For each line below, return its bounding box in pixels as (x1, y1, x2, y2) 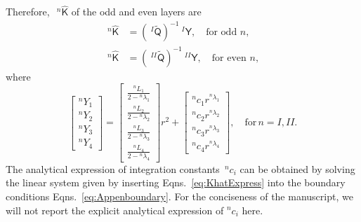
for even (211, 53, 247, 63)
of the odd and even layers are (71, 4, 202, 19)
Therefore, (6, 4, 50, 19)
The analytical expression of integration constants (6, 161, 220, 176)
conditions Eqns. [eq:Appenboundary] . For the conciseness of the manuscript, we (6, 188, 353, 203)
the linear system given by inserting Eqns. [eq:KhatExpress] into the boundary (6, 175, 346, 190)
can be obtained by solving (239, 161, 355, 176)
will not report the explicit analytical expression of (6, 202, 224, 217)
